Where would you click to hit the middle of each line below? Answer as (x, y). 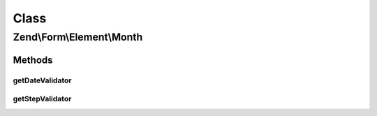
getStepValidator (42, 99)
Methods (33, 60)
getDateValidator (42, 80)
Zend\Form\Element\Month (78, 37)
